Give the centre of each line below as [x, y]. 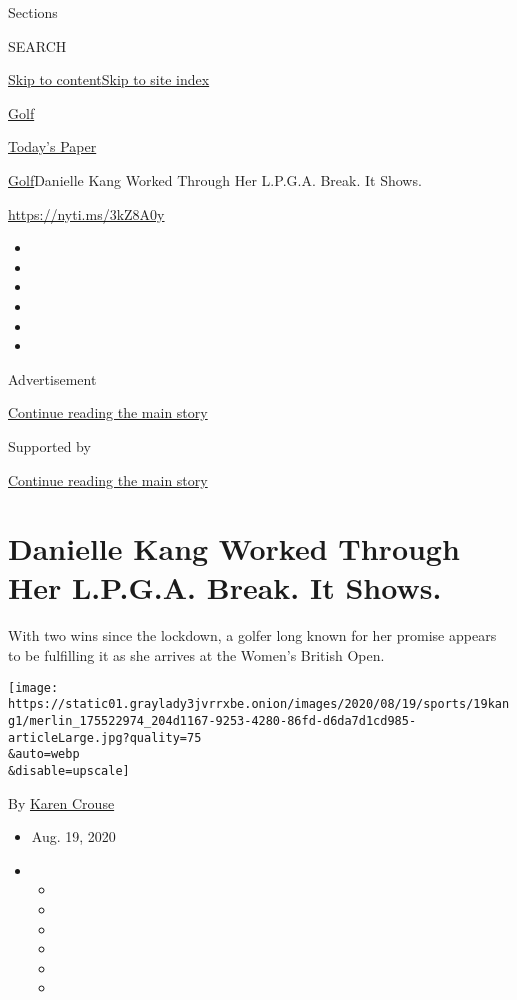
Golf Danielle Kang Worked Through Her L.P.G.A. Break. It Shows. [215, 179]
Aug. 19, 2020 [73, 836]
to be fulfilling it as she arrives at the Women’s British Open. [196, 655]
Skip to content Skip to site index [109, 79]
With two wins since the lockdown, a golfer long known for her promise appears [252, 635]
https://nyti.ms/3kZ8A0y [86, 213]
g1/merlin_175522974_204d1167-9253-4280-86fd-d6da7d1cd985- [212, 720]
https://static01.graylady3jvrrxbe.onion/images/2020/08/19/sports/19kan [259, 704]
